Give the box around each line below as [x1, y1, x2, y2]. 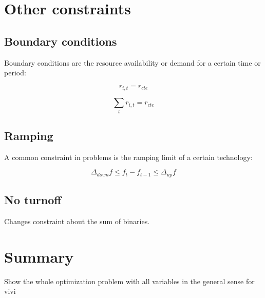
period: [4, 67, 26, 78]
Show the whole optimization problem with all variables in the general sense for [4, 275, 255, 286]
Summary [4, 246, 74, 267]
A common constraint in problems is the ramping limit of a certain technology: [4, 151, 253, 162]
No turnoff [4, 192, 62, 208]
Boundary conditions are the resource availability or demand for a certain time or [4, 57, 261, 68]
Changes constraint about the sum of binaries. [4, 216, 150, 226]
